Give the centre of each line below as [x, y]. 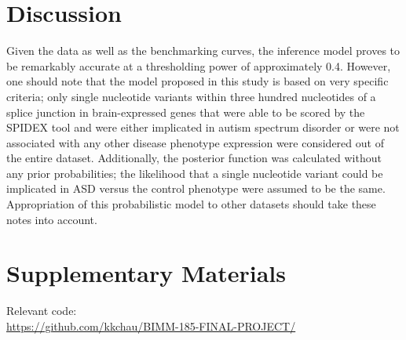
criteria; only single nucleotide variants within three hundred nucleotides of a [191, 96]
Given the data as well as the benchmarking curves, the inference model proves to [203, 51]
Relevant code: [42, 311]
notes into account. [52, 219]
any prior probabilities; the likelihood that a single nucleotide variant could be [195, 173]
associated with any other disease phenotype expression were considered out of [195, 142]
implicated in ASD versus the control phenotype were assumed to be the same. [196, 188]
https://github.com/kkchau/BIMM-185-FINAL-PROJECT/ [151, 326]
